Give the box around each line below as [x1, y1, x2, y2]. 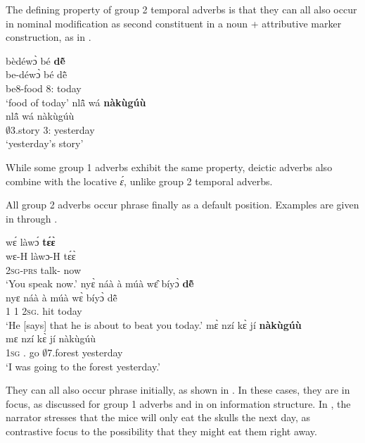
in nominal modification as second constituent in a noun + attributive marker [6, 15, 342, 30]
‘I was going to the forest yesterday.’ [6, 358, 161, 373]
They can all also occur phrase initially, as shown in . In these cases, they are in [6, 382, 350, 397]
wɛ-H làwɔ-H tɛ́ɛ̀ [6, 248, 76, 263]
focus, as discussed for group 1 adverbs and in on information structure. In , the [6, 396, 351, 411]
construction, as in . [6, 30, 91, 44]
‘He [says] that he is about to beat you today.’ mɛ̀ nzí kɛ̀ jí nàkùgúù [6, 317, 302, 332]
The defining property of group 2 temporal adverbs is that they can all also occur [6, 2, 357, 16]
